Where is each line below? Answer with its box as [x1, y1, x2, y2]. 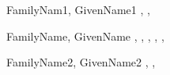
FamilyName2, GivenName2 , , [6, 54, 156, 70]
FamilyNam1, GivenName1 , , [6, 2, 150, 17]
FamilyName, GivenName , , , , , [6, 27, 164, 44]
